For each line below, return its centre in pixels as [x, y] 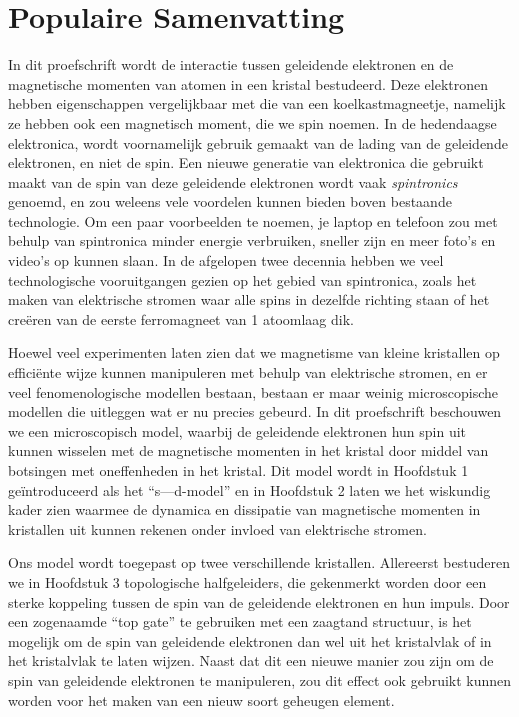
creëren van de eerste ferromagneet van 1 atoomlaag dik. [181, 318]
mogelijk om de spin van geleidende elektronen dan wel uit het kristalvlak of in [250, 640]
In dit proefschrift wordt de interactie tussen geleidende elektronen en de [231, 64]
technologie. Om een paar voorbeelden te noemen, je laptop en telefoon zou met [253, 220]
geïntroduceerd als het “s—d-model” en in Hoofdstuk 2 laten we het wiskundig [249, 489]
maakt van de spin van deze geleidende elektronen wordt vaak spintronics [233, 181]
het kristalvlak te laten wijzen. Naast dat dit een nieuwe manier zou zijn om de [251, 660]
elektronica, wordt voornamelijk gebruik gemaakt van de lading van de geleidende [258, 142]
